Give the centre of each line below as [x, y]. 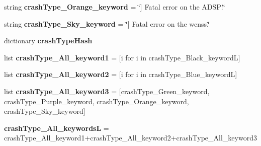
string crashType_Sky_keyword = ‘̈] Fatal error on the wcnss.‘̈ [107, 23]
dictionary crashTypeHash [48, 41]
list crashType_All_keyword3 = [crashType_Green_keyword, [107, 91]
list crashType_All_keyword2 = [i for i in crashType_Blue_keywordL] [121, 74]
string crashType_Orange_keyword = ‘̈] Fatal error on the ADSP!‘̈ [115, 7]
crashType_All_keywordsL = [57, 128]
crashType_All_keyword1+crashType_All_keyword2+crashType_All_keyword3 [130, 138]
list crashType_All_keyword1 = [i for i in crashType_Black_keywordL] [122, 57]
